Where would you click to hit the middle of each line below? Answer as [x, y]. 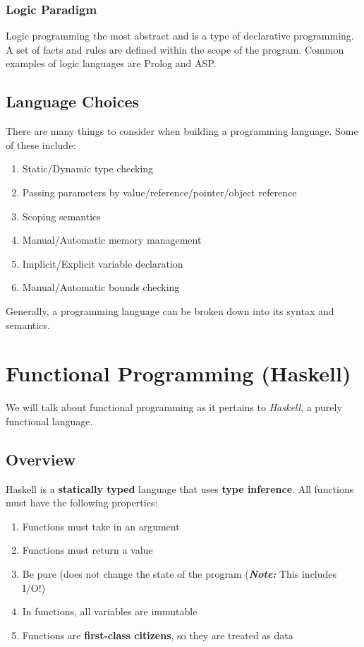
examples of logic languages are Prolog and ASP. [111, 63]
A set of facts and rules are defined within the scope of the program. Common [175, 49]
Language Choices [73, 101]
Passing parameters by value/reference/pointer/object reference [159, 192]
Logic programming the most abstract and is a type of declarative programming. [180, 36]
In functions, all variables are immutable [110, 611]
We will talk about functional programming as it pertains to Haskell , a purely [174, 407]
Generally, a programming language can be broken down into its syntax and [170, 310]
